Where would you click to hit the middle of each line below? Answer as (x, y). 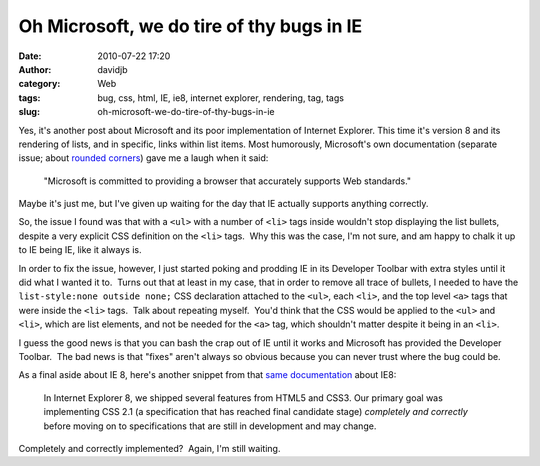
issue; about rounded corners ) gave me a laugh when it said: (143, 158)
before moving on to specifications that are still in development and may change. (210, 426)
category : (39, 84)
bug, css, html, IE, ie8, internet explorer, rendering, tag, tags (221, 97)
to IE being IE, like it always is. (80, 250)
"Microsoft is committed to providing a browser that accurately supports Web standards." (227, 181)
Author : (35, 69)
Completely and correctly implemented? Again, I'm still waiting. (149, 448)
